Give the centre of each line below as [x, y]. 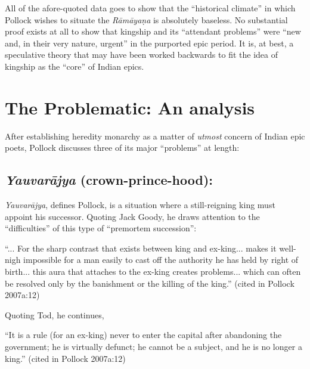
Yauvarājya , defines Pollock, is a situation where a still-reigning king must [140, 205]
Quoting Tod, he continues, [55, 314]
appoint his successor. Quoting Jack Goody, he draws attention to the [132, 216]
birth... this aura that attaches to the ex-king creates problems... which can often [153, 272]
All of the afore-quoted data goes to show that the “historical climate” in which [150, 8]
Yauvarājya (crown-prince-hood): [109, 180]
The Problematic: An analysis [130, 107]
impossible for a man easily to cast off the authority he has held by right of [161, 260]
